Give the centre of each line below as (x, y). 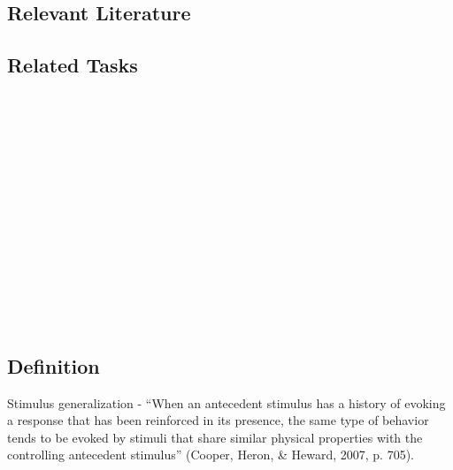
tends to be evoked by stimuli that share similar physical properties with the (215, 437)
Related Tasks (73, 65)
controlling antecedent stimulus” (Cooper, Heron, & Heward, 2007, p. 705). (211, 455)
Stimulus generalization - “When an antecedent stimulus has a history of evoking (226, 402)
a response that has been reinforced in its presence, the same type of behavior (218, 420)
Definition (54, 365)
